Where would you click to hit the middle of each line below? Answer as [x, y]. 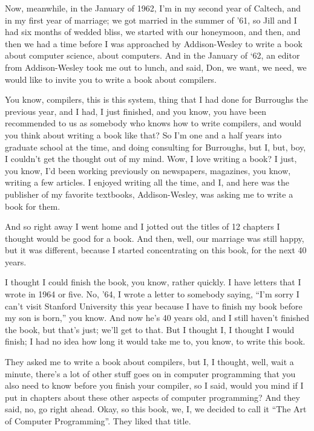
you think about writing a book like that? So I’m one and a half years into [143, 134]
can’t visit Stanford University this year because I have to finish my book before [154, 306]
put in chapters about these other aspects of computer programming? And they [152, 397]
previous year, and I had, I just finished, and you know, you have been [136, 111]
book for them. [33, 206]
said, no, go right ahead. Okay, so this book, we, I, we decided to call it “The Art [156, 409]
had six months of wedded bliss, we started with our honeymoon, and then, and [153, 32]
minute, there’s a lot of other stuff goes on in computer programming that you [150, 373]
